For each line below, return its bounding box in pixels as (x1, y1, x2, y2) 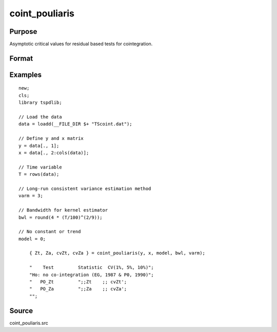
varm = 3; (18, 193, 43, 199)
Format (9, 54, 33, 63)
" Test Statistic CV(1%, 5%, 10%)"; (29, 264, 154, 271)
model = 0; (18, 236, 46, 242)
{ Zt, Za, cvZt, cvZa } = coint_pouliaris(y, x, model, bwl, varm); (29, 250, 205, 256)
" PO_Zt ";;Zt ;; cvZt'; (29, 279, 127, 285)
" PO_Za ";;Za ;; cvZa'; (29, 286, 127, 292)
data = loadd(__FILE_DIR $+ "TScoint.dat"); (18, 121, 133, 127)
